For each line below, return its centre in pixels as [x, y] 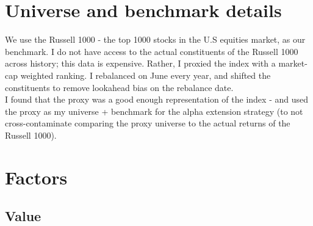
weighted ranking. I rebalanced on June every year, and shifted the [146, 75]
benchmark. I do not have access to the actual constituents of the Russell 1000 [152, 51]
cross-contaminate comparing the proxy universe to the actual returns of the [148, 123]
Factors [36, 177]
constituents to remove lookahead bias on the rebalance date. [119, 87]
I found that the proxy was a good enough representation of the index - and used [156, 99]
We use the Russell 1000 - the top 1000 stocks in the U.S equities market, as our [155, 39]
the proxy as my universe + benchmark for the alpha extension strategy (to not [154, 111]
